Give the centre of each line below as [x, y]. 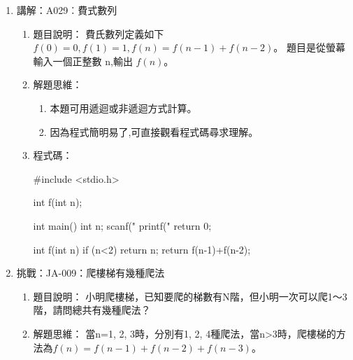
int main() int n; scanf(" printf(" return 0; [122, 225]
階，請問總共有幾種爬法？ [92, 310]
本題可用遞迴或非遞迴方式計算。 [123, 108]
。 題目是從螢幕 [310, 47]
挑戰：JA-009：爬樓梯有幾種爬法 [91, 273]
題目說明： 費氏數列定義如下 [99, 33]
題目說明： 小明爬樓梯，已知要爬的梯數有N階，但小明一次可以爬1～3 [190, 296]
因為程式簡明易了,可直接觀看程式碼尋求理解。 [154, 131]
